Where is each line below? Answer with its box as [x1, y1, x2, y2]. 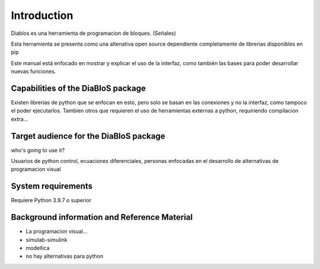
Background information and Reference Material [11, 212, 193, 222]
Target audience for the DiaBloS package [11, 131, 165, 141]
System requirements [11, 181, 93, 191]
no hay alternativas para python [25, 252, 104, 260]
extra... [11, 116, 28, 123]
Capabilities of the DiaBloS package [11, 83, 146, 93]
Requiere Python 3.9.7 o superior [11, 197, 92, 204]
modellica [25, 245, 50, 252]
